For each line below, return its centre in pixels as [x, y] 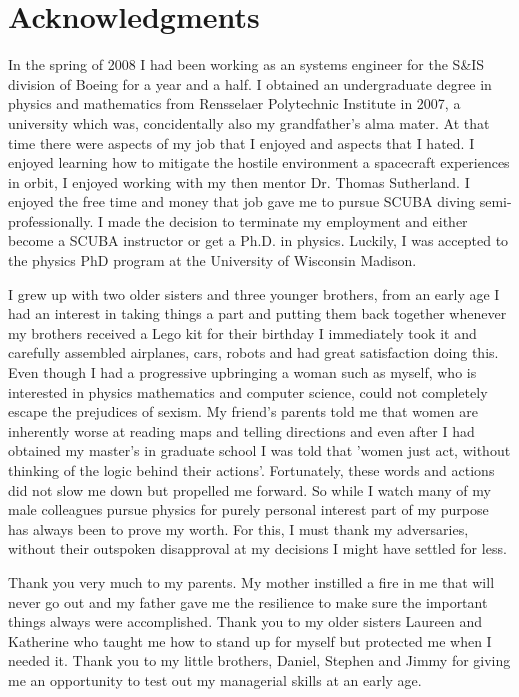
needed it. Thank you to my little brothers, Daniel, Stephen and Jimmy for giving [259, 660]
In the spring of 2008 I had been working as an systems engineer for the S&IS [246, 64]
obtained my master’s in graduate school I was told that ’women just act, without [259, 450]
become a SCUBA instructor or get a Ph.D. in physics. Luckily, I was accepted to [258, 240]
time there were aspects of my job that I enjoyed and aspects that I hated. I [241, 142]
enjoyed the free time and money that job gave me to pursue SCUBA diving [241, 201]
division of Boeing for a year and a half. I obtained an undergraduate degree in [250, 83]
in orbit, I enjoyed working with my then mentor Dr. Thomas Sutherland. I [239, 181]
